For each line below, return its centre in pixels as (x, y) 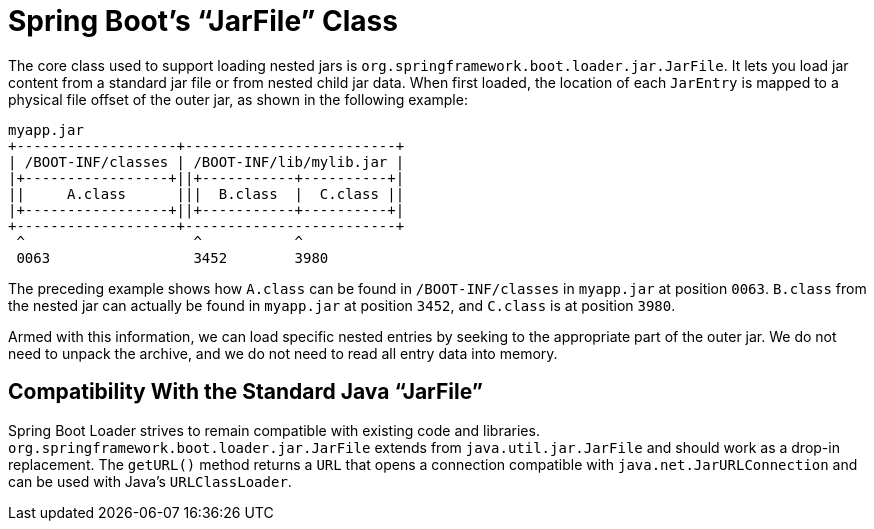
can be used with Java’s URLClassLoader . (150, 481)
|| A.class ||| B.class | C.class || (206, 193)
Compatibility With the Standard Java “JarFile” (245, 392)
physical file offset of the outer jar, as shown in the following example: (238, 99)
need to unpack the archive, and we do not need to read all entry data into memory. (283, 353)
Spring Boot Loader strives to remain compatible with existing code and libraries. (274, 430)
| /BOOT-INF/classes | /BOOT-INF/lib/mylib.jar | (206, 161)
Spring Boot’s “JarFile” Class (203, 21)
